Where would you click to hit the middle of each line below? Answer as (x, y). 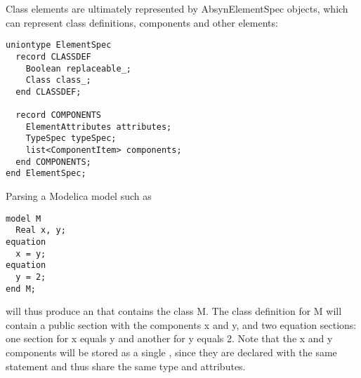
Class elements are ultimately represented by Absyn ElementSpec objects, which (177, 8)
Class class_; (58, 80)
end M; (21, 289)
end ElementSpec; (46, 174)
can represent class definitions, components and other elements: (142, 22)
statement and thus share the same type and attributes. (126, 366)
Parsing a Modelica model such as (79, 196)
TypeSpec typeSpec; (71, 139)
